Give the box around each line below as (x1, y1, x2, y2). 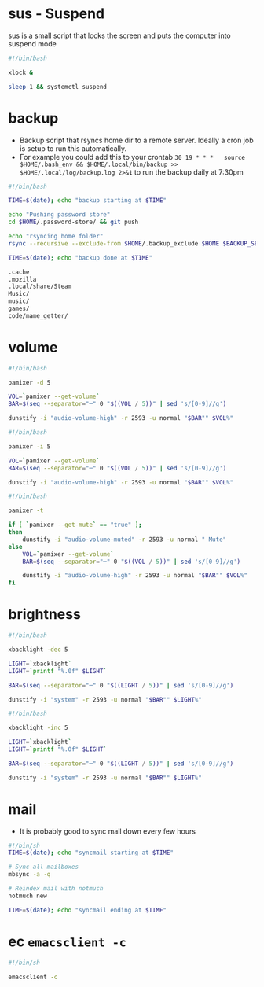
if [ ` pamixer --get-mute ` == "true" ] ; (8, 521, 143, 529)
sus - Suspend (8, 5, 105, 23)
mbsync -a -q (8, 871, 51, 878)
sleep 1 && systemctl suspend (8, 83, 108, 90)
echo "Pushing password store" (8, 211, 111, 219)
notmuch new (8, 892, 47, 900)
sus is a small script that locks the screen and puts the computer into (8, 31, 232, 40)
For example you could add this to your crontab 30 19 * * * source (19, 152, 246, 161)
